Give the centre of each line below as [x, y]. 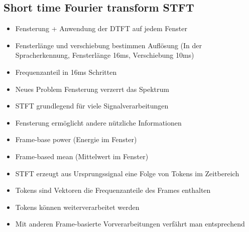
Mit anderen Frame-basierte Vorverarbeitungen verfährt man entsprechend [130, 224]
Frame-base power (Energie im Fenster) [76, 139]
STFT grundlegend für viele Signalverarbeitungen [92, 106]
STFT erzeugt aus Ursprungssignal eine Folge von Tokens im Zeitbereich [127, 173]
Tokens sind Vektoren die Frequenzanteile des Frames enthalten [113, 190]
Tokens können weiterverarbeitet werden [77, 207]
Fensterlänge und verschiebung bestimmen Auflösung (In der [109, 45]
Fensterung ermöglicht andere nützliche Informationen [98, 122]
